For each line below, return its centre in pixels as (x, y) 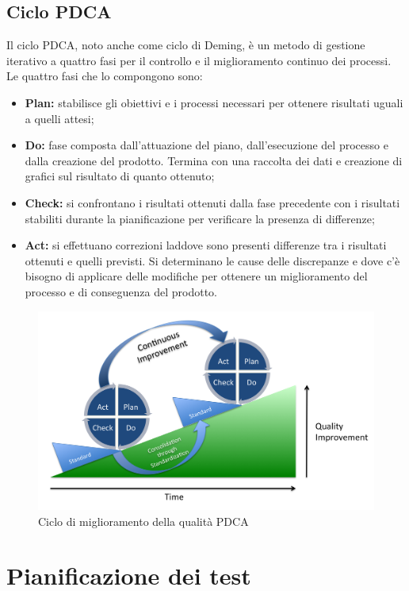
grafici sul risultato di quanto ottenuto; (120, 176)
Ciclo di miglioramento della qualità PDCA (143, 521)
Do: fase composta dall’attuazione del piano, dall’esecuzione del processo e (206, 145)
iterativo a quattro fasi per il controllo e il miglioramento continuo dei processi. (199, 60)
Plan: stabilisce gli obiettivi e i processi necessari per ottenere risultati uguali (214, 102)
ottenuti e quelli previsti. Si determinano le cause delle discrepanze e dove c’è (212, 260)
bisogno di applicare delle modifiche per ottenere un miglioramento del (196, 276)
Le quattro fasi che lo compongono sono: (105, 76)
